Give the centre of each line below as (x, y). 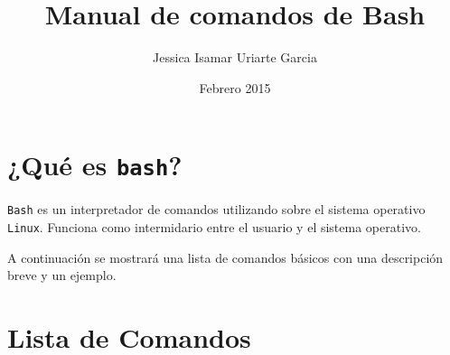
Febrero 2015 (235, 87)
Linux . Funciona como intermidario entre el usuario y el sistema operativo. (214, 227)
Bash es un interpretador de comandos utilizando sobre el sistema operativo (216, 209)
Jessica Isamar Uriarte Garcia (235, 57)
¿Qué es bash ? (95, 165)
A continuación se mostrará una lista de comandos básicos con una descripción (225, 257)
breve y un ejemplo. (62, 275)
